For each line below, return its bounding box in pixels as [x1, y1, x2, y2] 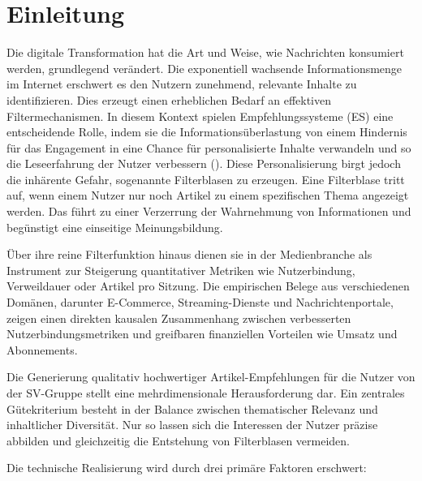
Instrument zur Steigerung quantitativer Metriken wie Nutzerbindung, [6, 261, 355, 278]
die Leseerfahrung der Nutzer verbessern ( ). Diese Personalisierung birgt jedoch [6, 155, 401, 172]
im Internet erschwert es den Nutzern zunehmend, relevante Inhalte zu [6, 75, 357, 92]
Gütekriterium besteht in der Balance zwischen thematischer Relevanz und [6, 400, 378, 417]
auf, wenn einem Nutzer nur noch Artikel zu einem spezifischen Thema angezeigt [6, 187, 409, 204]
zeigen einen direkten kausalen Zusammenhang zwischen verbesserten [6, 309, 351, 326]
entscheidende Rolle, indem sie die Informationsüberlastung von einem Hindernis [6, 123, 407, 140]
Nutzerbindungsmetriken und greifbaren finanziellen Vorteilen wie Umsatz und [6, 325, 398, 342]
